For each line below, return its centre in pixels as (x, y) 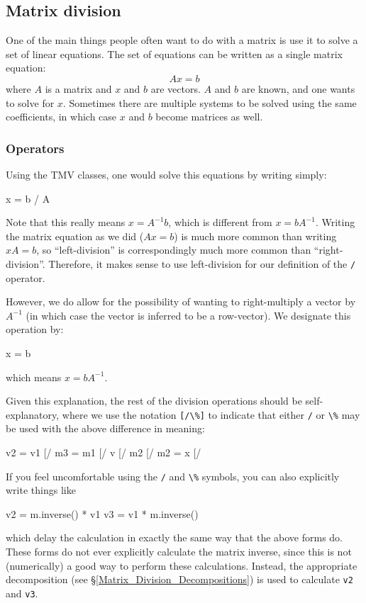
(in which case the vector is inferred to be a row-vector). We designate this (188, 315)
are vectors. (176, 88)
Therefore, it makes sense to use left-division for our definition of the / (202, 263)
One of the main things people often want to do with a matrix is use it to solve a (182, 40)
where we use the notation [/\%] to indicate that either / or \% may (211, 414)
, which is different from (220, 222)
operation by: (35, 329)
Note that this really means (66, 222)
